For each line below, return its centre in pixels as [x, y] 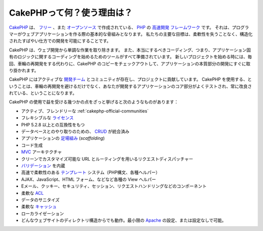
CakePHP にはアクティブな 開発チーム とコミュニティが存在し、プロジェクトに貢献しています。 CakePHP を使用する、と [130, 79]
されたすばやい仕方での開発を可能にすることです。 [60, 41]
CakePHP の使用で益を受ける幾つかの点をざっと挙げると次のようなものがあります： [94, 102]
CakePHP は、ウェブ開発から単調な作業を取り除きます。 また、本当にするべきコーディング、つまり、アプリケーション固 [130, 50]
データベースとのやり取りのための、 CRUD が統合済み [75, 131]
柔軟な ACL [32, 193]
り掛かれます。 [24, 70]
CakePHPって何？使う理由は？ [71, 13]
